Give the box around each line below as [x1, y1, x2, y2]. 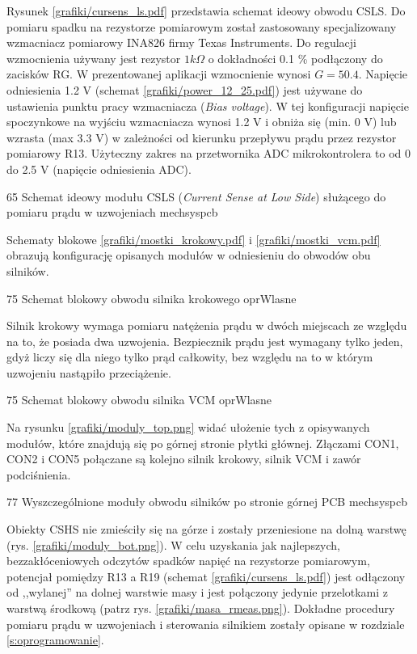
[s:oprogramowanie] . [6, 631, 104, 648]
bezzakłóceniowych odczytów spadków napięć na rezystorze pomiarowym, [6, 552, 370, 569]
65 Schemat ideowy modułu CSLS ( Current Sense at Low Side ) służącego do [6, 188, 386, 205]
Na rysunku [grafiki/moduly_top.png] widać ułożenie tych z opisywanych [6, 419, 370, 436]
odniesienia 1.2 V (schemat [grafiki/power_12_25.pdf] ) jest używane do [6, 81, 363, 98]
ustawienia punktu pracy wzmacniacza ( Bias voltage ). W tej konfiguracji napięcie [6, 97, 409, 114]
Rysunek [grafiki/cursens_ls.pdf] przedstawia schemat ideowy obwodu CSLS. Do [6, 2, 406, 19]
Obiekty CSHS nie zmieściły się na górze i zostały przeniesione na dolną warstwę [6, 521, 406, 538]
